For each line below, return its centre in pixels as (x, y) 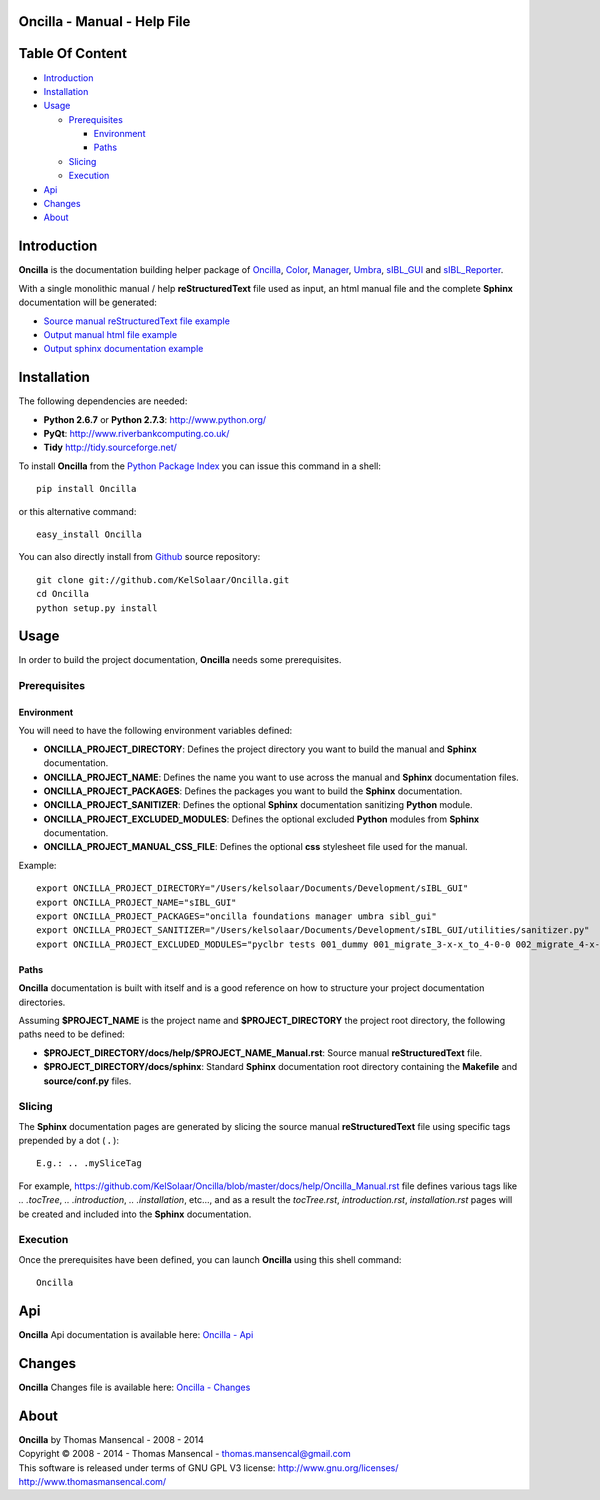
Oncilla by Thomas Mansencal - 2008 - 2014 (111, 1439)
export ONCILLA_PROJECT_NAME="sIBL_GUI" (136, 902)
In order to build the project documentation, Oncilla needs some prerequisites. (180, 660)
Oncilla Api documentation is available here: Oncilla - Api (136, 1335)
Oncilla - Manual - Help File (104, 21)
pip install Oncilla (86, 489)
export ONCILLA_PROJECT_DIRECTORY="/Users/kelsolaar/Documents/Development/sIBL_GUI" (252, 888)
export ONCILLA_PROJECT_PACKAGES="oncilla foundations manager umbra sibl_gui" (236, 916)
